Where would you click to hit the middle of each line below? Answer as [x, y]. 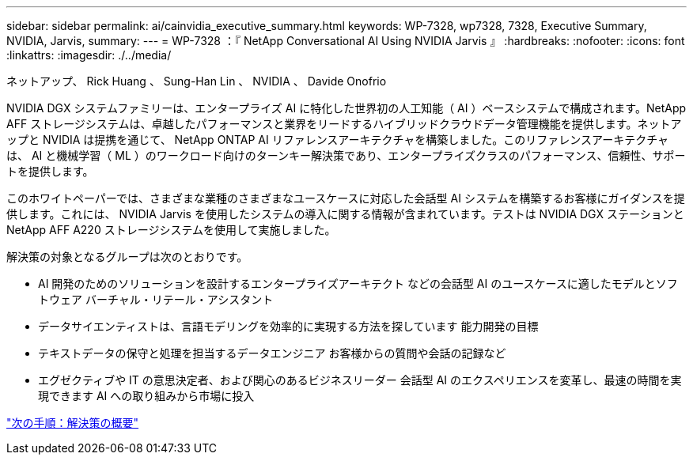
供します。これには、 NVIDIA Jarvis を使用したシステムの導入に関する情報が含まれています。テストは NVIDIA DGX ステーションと [345, 214]
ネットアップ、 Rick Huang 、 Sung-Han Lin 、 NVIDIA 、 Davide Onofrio [197, 81]
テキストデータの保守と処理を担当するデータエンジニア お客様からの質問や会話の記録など [272, 353]
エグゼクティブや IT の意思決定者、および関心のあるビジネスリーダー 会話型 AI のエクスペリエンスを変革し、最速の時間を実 [360, 380]
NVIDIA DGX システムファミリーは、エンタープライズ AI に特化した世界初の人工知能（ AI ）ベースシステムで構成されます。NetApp [346, 108]
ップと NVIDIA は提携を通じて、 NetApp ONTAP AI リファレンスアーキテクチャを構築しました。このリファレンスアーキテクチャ [338, 140]
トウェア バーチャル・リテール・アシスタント [156, 299]
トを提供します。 [50, 171]
